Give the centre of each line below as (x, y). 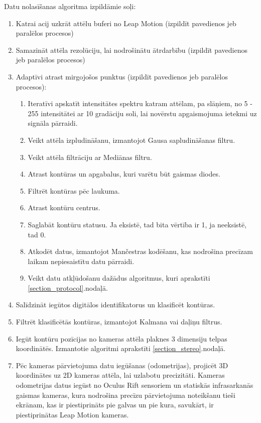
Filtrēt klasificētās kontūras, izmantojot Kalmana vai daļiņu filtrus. (119, 322)
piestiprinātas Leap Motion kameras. (72, 414)
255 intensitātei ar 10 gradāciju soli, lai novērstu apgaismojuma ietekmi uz (142, 113)
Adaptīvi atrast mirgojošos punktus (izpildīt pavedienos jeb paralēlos (122, 76)
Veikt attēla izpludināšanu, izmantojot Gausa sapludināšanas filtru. (132, 140)
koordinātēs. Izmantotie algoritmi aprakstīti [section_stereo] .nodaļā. (121, 348)
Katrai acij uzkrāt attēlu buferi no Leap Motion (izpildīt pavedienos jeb (126, 23)
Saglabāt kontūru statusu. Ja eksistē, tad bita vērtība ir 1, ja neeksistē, (137, 224)
